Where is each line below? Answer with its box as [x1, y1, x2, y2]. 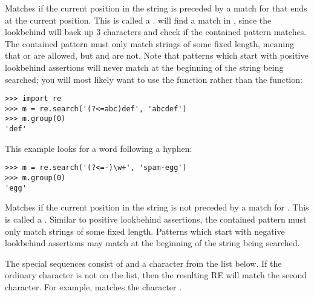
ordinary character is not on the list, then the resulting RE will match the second [5, 269, 307, 281]
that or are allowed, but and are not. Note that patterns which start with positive [5, 49, 309, 62]
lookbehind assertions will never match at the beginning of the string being [5, 60, 284, 73]
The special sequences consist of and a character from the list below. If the [5, 256, 282, 269]
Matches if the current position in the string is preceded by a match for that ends [5, 2, 307, 14]
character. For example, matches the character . [5, 280, 182, 293]
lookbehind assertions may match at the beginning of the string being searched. [5, 237, 300, 249]
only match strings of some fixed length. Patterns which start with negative [5, 224, 285, 237]
